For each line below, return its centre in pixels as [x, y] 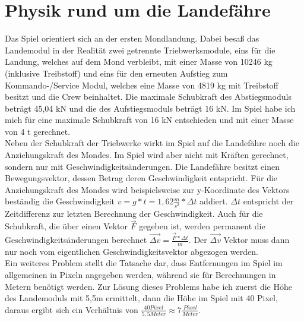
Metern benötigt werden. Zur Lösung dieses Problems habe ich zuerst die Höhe [148, 286]
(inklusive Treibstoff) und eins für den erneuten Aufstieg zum [116, 73]
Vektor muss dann [256, 240]
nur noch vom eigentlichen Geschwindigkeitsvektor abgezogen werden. [132, 251]
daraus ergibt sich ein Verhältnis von [72, 309]
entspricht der [268, 201]
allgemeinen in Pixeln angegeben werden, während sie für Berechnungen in [140, 275]
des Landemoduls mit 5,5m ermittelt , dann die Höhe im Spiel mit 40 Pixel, [141, 298]
